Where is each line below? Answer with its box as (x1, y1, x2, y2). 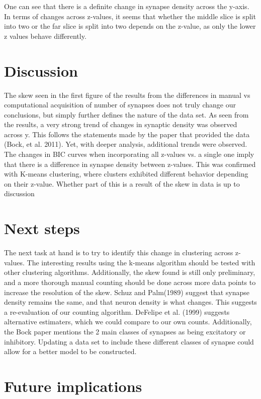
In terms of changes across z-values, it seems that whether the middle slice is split (4, 11, 256, 21)
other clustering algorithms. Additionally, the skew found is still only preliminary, (4, 267, 255, 277)
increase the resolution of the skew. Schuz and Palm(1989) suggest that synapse (4, 287, 250, 297)
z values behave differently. (4, 30, 86, 41)
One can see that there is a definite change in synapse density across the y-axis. (4, 1, 249, 11)
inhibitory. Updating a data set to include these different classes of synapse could (4, 336, 254, 347)
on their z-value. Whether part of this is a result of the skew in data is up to (4, 178, 240, 189)
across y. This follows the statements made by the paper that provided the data (4, 129, 250, 139)
